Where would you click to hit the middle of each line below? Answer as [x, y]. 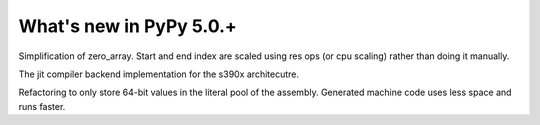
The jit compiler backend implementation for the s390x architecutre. [159, 74]
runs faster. [42, 106]
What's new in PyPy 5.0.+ [127, 26]
